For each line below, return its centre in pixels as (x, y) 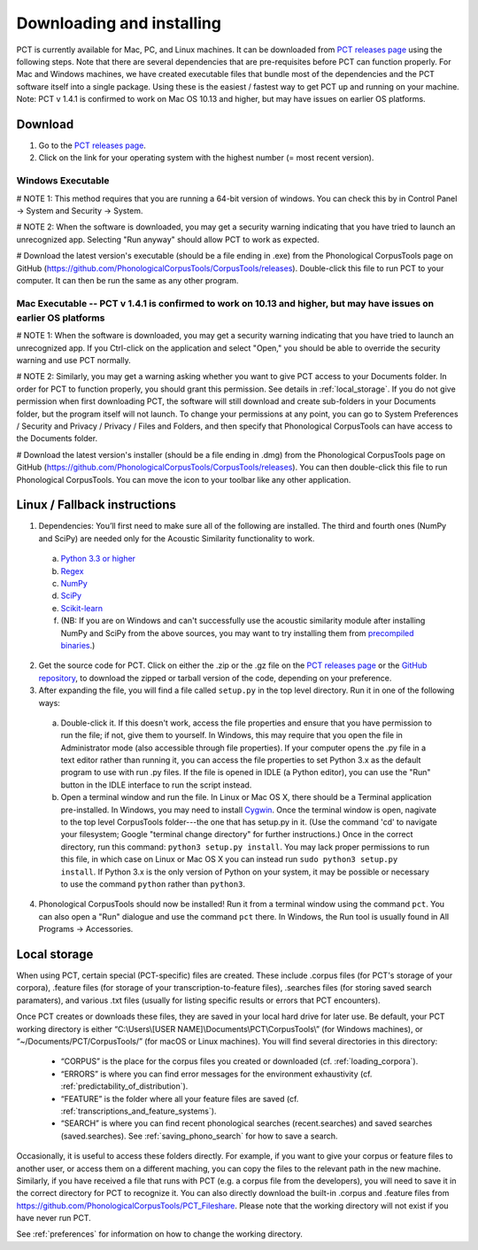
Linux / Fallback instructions (96, 505)
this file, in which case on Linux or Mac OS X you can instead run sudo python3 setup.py (229, 859)
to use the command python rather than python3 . (153, 884)
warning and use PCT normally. (74, 360)
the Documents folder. (57, 439)
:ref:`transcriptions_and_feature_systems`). (139, 1111)
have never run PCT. (54, 1218)
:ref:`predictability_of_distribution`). (124, 1086)
